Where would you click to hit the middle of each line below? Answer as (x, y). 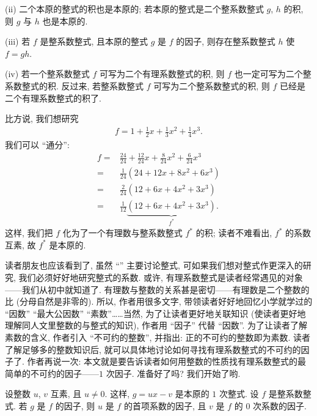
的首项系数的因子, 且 (165, 405)
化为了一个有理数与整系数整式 (122, 233)
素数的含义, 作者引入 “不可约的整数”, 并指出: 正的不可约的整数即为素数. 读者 (158, 337)
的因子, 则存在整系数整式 (226, 41)
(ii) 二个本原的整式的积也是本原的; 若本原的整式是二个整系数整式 (134, 9)
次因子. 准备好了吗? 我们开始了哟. (173, 373)
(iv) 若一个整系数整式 (47, 74)
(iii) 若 (18, 41)
